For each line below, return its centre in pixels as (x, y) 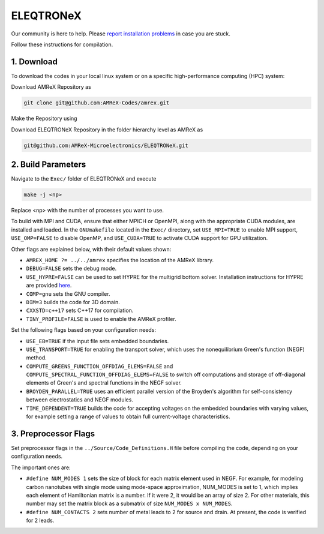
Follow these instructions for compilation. (62, 44)
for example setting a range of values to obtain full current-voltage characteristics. (128, 416)
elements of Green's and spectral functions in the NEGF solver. (104, 383)
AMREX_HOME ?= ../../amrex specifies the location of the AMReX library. (120, 260)
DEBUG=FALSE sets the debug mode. (71, 268)
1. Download (34, 61)
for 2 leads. (40, 520)
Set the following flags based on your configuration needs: (83, 330)
